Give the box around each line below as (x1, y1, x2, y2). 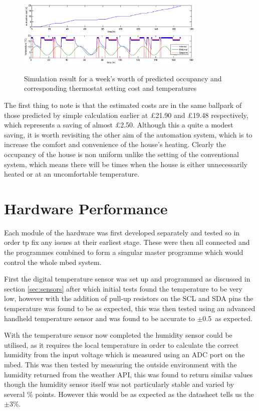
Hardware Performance (4, 198, 168, 218)
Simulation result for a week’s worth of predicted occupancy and (24, 73, 222, 83)
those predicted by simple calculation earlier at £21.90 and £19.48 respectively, (4, 109, 248, 120)
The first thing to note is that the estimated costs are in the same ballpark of (4, 100, 242, 110)
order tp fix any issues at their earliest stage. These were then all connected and (4, 237, 250, 247)
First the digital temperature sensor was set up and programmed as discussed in (4, 273, 250, 284)
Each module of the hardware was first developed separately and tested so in (4, 227, 240, 237)
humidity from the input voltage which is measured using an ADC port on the (4, 349, 245, 360)
